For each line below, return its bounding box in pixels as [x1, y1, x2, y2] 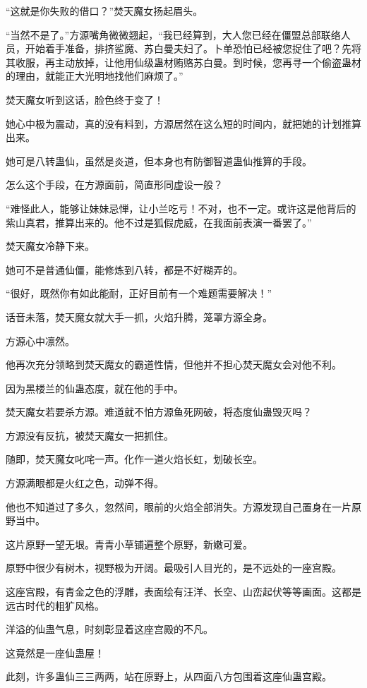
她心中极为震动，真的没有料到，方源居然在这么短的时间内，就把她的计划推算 [6, 116, 361, 131]
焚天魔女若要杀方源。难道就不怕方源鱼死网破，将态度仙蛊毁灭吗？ [6, 404, 312, 419]
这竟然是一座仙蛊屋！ [6, 645, 104, 660]
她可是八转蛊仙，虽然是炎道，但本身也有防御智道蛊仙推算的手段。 [6, 153, 312, 168]
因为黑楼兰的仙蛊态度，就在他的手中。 [6, 380, 183, 395]
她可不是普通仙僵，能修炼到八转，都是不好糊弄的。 [6, 262, 243, 277]
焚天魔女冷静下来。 [6, 239, 95, 253]
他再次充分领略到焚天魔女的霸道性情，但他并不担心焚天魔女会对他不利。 [6, 357, 342, 372]
